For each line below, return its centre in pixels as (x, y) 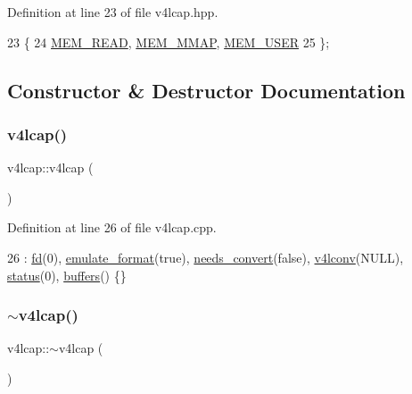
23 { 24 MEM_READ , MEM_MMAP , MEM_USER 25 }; (169, 42)
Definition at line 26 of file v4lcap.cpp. (112, 227)
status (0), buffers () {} (67, 275)
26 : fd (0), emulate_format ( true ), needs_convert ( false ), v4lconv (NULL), (206, 257)
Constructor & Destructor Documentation (206, 90)
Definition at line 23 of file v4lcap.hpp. (113, 12)
